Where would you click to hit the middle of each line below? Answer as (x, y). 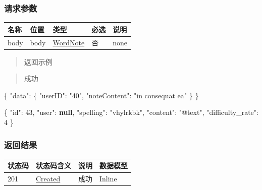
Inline (108, 179)
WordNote (69, 42)
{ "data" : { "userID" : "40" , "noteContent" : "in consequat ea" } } (101, 95)
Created (48, 179)
